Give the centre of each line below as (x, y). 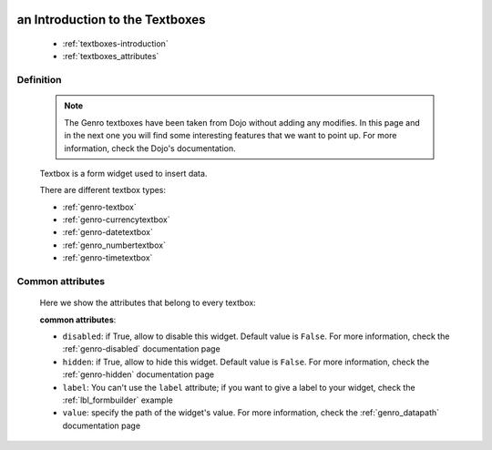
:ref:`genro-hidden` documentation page (138, 374)
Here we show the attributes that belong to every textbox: (148, 303)
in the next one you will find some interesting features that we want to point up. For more (231, 136)
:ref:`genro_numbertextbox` (114, 245)
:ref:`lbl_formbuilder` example (118, 400)
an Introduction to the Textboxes (111, 20)
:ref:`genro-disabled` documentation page (141, 349)
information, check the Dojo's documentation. (150, 148)
